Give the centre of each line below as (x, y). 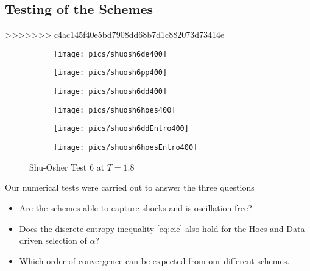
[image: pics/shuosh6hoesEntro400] (126, 148)
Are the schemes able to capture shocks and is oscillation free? (136, 207)
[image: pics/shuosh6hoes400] (115, 110)
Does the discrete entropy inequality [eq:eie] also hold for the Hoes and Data (162, 228)
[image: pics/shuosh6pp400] (111, 73)
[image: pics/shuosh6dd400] (111, 92)
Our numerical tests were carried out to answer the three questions (130, 187)
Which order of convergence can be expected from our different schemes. (154, 260)
